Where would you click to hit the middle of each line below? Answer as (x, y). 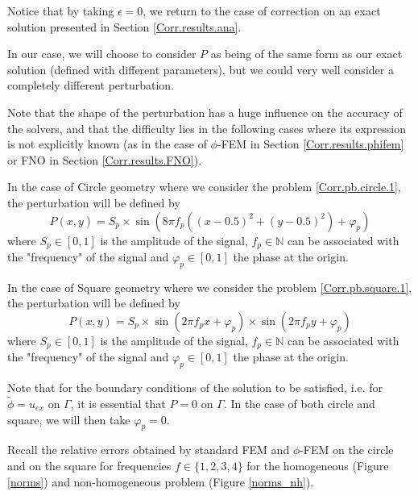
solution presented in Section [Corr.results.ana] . (124, 26)
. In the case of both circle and (299, 404)
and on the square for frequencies (89, 466)
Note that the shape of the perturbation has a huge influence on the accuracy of (205, 112)
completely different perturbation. (91, 85)
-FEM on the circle (347, 450)
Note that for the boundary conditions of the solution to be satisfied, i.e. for (195, 388)
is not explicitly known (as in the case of (107, 144)
